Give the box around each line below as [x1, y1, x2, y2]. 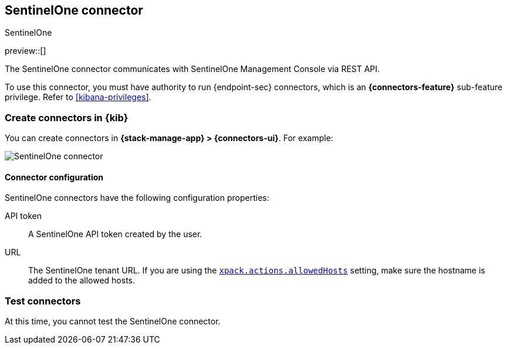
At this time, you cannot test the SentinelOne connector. [5, 316, 221, 327]
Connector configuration [5, 172, 103, 182]
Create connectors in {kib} [5, 111, 129, 124]
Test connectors [5, 295, 81, 307]
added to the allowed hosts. [28, 275, 135, 286]
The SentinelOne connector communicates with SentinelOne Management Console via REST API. [5, 64, 380, 74]
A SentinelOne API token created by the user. [28, 229, 202, 239]
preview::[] [5, 46, 46, 56]
